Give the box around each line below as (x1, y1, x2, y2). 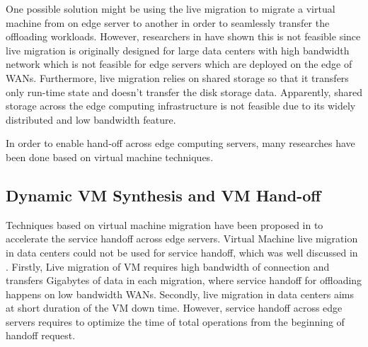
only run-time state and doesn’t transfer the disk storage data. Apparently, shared (6, 84, 362, 99)
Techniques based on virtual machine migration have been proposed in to (6, 217, 323, 232)
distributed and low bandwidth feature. (6, 112, 176, 127)
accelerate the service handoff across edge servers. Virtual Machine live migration (6, 231, 358, 246)
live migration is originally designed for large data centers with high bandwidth (6, 42, 350, 57)
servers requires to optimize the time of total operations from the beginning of (6, 314, 345, 329)
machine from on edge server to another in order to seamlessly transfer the (6, 15, 330, 30)
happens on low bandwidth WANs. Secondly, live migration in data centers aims (6, 286, 354, 301)
